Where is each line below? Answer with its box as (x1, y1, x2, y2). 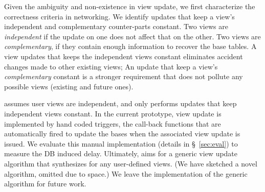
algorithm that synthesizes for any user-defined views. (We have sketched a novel (4, 158, 257, 169)
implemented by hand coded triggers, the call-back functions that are (4, 118, 221, 129)
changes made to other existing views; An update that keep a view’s (4, 61, 218, 71)
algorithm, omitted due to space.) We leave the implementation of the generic (4, 168, 248, 179)
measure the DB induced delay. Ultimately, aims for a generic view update (4, 148, 238, 159)
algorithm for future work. (4, 178, 86, 189)
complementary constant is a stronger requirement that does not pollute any (4, 71, 243, 82)
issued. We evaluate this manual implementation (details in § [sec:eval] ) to (4, 138, 238, 149)
